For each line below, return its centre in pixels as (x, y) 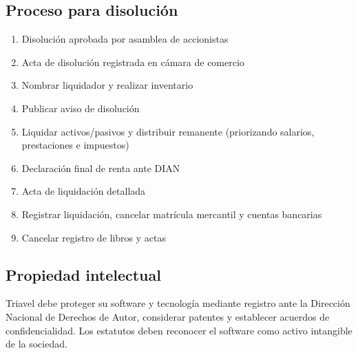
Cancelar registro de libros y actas (94, 237)
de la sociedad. (36, 344)
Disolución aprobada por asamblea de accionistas (125, 39)
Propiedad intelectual (83, 274)
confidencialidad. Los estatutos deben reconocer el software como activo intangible (179, 330)
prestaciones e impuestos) (75, 145)
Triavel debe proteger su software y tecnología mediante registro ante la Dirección (178, 303)
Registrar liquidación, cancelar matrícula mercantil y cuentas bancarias (172, 214)
